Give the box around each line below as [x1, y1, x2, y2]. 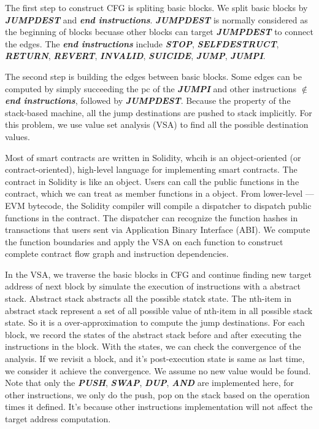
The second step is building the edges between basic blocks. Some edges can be [5, 69, 302, 82]
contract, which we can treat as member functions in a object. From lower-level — [5, 187, 314, 200]
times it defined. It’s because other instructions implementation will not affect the [5, 400, 313, 413]
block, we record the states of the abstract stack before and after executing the [5, 328, 302, 340]
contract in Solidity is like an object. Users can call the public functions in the [5, 175, 299, 187]
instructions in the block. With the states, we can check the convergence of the [5, 340, 301, 353]
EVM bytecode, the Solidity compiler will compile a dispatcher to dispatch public [5, 199, 312, 211]
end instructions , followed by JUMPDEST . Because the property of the [5, 94, 291, 107]
